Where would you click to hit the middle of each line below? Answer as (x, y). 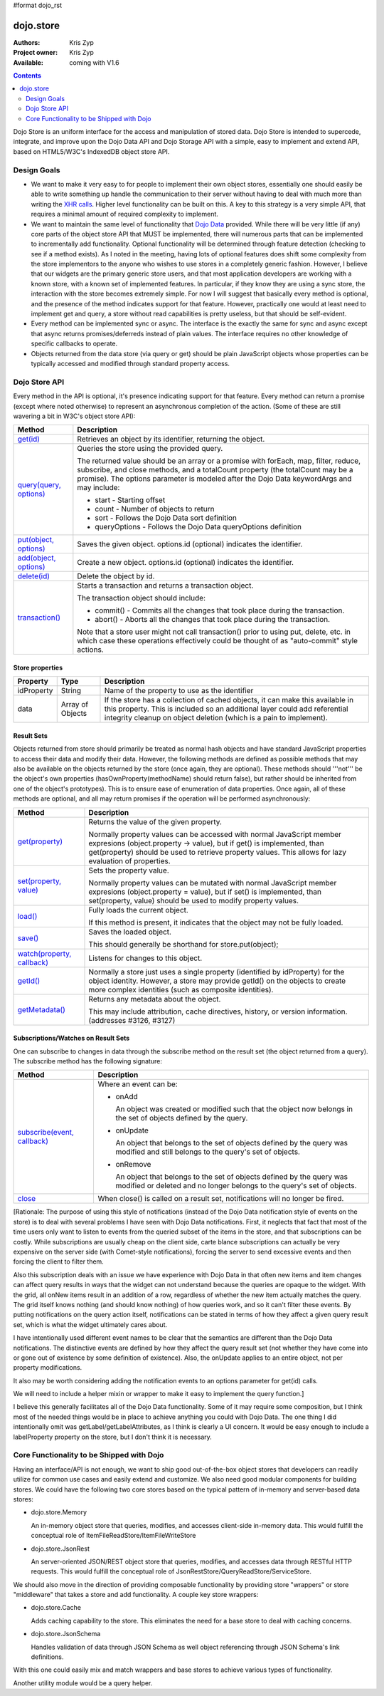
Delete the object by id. (116, 576)
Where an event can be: (138, 1084)
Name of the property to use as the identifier (179, 691)
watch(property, (44, 953)
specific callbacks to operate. (74, 344)
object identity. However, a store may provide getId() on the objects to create (217, 981)
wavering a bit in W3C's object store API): (74, 416)
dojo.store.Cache (56, 1608)
